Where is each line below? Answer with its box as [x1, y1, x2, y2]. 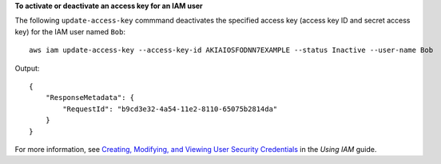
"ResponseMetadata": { [45, 93, 135, 102]
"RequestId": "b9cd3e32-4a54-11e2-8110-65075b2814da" [62, 104, 278, 114]
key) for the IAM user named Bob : [14, 26, 125, 36]
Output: [14, 63, 40, 73]
